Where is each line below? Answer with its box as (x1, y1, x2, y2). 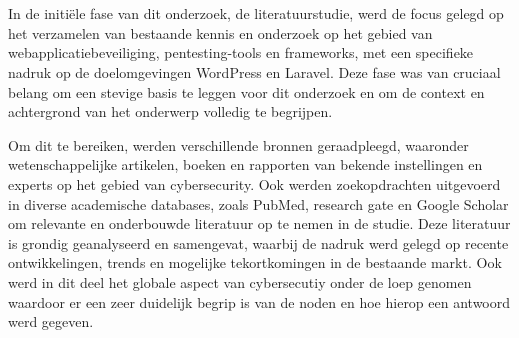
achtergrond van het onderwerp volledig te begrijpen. (8, 101, 333, 122)
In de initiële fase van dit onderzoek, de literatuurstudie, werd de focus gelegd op (8, 3, 504, 24)
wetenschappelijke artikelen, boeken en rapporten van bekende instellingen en (8, 154, 483, 175)
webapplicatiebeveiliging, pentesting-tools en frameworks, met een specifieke (8, 42, 474, 63)
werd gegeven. (8, 311, 94, 332)
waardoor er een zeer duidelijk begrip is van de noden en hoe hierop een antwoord (8, 291, 511, 312)
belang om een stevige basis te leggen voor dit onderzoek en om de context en (8, 81, 485, 102)
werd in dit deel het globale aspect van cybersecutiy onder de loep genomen (8, 271, 472, 292)
